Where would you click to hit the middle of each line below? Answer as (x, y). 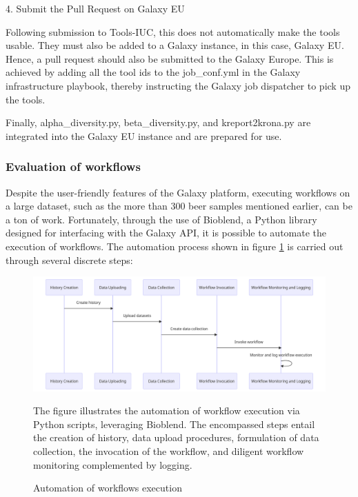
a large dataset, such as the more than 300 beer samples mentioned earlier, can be (179, 206)
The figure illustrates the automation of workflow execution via (167, 410)
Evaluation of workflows (73, 166)
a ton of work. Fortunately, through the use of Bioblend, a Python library (161, 219)
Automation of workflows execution (108, 488)
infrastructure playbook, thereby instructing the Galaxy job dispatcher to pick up (178, 85)
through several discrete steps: (69, 260)
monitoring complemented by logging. (113, 464)
